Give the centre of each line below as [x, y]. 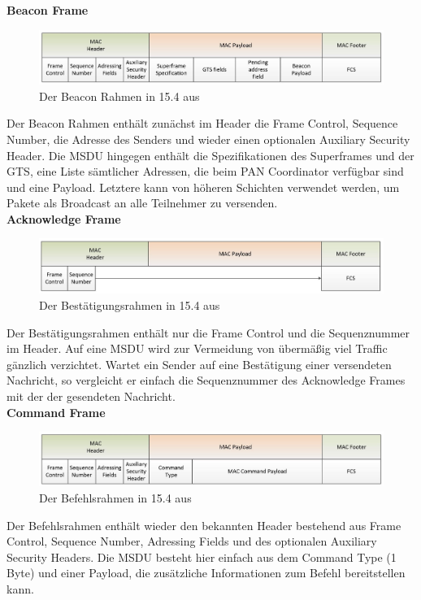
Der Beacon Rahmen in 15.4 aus [119, 96]
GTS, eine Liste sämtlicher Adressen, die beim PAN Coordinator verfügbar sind [205, 171]
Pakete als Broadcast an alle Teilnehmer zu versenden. [142, 203]
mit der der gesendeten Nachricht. [91, 396]
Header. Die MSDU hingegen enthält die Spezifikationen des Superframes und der [210, 155]
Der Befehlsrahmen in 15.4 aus [115, 497]
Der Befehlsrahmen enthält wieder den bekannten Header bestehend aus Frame [204, 525]
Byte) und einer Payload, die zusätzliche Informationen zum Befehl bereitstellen [206, 573]
